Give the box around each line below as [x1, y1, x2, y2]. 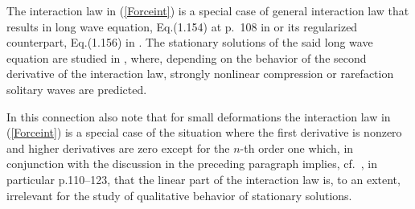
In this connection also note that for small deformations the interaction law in [6, 108, 391, 125]
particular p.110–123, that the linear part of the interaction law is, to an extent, [6, 170, 401, 187]
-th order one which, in [240, 139, 354, 156]
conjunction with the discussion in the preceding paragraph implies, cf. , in [6, 155, 377, 172]
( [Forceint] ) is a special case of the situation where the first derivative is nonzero [6, 124, 402, 141]
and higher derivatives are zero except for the [6, 139, 230, 156]
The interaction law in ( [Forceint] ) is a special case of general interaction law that [6, 2, 409, 18]
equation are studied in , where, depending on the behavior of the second [6, 49, 367, 66]
